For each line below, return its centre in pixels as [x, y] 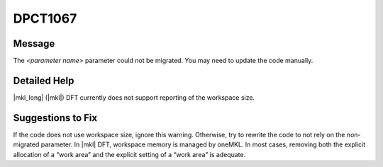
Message [34, 44]
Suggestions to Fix [55, 118]
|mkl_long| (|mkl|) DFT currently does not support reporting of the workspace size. [134, 97]
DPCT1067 [45, 18]
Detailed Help [44, 80]
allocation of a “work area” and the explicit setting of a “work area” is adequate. [129, 154]
